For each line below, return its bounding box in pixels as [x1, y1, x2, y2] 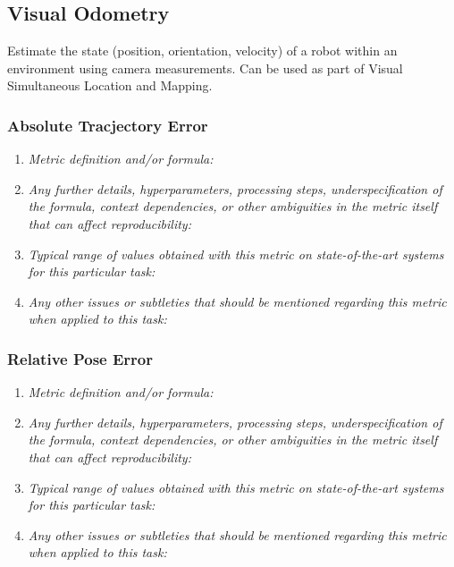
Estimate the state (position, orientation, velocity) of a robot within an [7, 41, 398, 60]
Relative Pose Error [7, 347, 154, 369]
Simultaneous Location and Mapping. [7, 76, 213, 95]
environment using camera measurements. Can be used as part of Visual [7, 58, 403, 77]
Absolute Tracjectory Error [7, 114, 208, 136]
